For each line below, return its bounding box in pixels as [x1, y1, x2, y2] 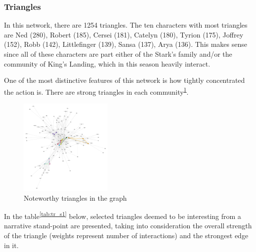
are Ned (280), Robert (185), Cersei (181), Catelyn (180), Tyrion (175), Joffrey [4, 29, 244, 39]
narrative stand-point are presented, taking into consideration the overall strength [4, 220, 252, 231]
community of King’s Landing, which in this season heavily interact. [4, 58, 211, 69]
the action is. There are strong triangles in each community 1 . [4, 85, 189, 97]
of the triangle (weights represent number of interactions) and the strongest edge [4, 230, 249, 241]
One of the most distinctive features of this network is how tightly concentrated [4, 75, 245, 85]
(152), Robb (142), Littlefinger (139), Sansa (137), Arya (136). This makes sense [4, 39, 248, 49]
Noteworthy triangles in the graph [24, 192, 127, 203]
